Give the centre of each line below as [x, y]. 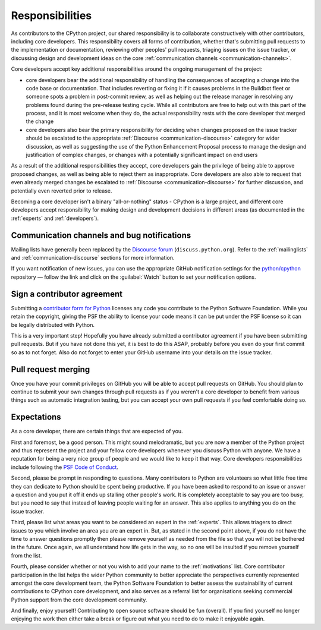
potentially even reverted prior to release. [62, 191]
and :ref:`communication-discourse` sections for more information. [93, 258]
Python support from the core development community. [79, 600]
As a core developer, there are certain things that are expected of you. [97, 431]
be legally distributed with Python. [53, 325]
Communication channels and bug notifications [101, 235]
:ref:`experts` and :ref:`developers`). [55, 218]
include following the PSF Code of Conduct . [65, 467]
